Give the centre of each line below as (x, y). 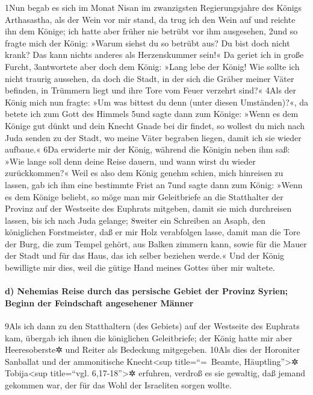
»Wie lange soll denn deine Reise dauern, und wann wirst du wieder (130, 161)
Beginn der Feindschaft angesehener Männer (99, 302)
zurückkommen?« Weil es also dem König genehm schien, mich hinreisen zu (144, 173)
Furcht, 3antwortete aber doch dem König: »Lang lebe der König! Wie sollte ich (152, 66)
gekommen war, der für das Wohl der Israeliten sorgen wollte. (118, 385)
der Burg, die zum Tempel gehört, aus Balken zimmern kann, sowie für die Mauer (156, 243)
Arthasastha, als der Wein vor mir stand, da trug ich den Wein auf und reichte (150, 19)
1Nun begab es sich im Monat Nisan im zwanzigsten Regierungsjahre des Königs (153, 7)
